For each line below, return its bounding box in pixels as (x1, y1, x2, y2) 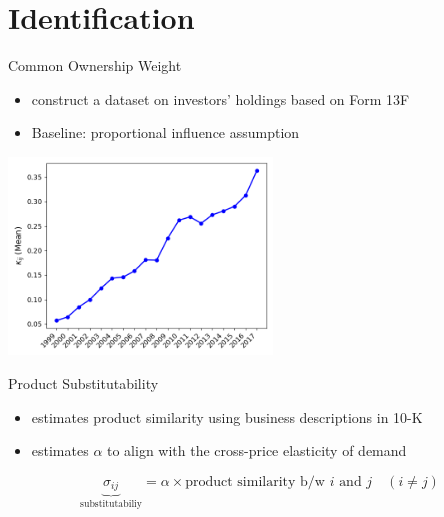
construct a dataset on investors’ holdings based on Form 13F (31, 88, 410, 109)
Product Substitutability (8, 372, 159, 393)
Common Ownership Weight (8, 55, 182, 76)
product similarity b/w (185, 474, 325, 489)
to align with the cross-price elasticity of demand (107, 440, 407, 461)
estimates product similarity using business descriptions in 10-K (31, 406, 423, 427)
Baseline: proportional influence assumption (31, 122, 300, 143)
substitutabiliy (80, 499, 143, 510)
